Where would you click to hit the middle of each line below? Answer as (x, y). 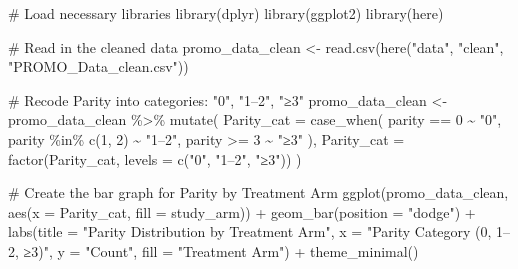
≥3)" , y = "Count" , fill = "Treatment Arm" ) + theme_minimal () (221, 250)
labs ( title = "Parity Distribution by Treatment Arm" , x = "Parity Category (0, (250, 231)
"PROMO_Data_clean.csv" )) (98, 66)
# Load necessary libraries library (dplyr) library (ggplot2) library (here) (226, 13)
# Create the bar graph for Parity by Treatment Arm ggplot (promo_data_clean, (258, 192)
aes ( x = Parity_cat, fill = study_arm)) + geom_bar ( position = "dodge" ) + (242, 211)
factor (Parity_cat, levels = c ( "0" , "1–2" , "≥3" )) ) (155, 158)
